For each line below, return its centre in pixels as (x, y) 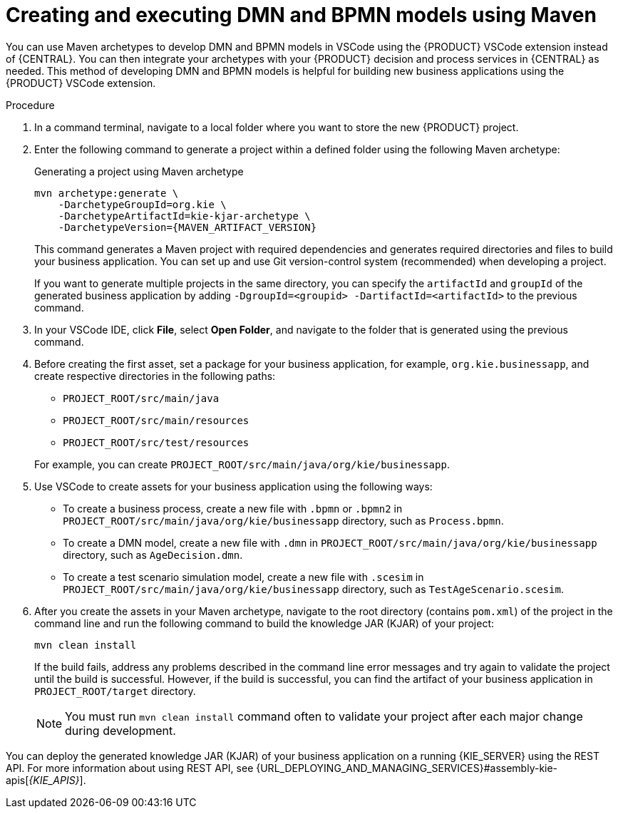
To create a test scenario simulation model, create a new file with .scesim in (243, 577)
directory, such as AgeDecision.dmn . (153, 555)
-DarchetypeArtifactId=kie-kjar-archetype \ (184, 216)
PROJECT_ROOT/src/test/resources (156, 442)
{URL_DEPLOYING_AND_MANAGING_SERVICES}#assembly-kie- (407, 768)
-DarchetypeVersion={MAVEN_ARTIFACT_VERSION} (187, 227)
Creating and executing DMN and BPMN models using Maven (301, 15)
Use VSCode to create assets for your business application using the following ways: (233, 486)
